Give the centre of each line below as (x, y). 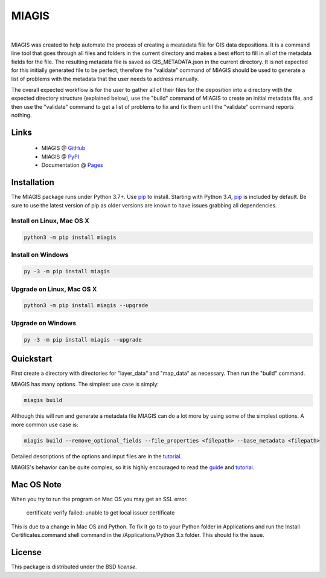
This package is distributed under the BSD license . (74, 567)
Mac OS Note (36, 485)
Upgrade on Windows (44, 323)
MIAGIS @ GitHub (63, 148)
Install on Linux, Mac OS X (50, 221)
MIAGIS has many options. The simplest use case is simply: (85, 385)
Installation (33, 182)
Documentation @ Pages (72, 165)
